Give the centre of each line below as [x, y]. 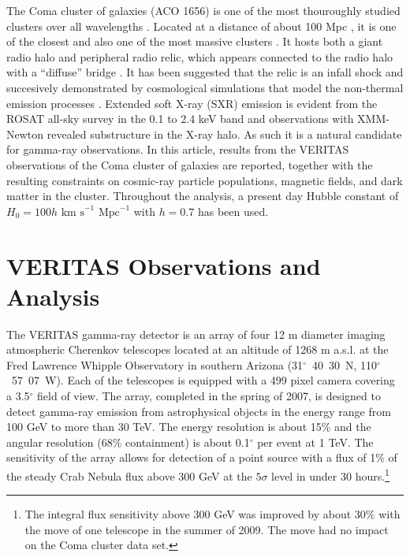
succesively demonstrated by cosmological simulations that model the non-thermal [205, 87]
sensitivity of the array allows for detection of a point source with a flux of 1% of [202, 457]
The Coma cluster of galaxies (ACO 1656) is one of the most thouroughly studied [203, 10]
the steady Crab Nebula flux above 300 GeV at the [129, 475]
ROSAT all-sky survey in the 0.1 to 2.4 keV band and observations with [180, 119]
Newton [25, 134]
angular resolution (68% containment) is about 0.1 [128, 442]
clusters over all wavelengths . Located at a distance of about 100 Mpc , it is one [201, 26]
